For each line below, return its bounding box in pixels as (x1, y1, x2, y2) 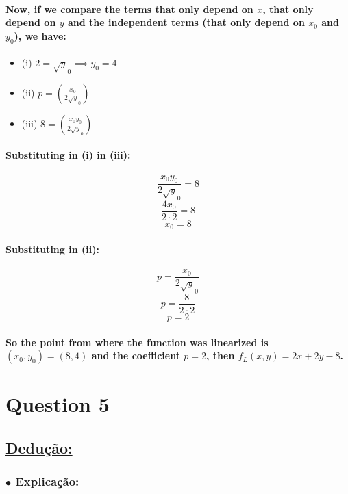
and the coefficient (91, 348, 180, 363)
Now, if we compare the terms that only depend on (5, 1, 253, 16)
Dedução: (5, 437, 73, 458)
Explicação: (15, 473, 79, 490)
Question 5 (5, 390, 110, 418)
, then (206, 348, 235, 363)
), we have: (14, 28, 66, 42)
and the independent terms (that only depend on (67, 15, 305, 29)
